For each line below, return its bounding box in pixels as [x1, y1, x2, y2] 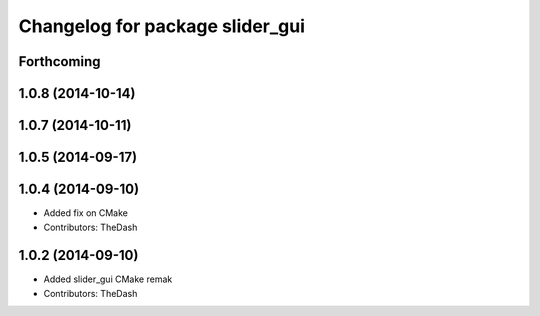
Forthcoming [18, 53, 101, 70]
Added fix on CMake [43, 207, 129, 219]
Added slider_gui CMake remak [43, 273, 173, 285]
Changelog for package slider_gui [18, 15, 305, 37]
